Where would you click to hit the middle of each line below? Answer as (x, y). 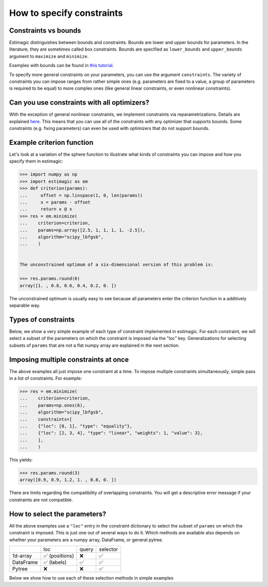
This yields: (21, 460)
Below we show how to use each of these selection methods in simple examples (91, 578)
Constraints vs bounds (45, 31)
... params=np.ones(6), (52, 405)
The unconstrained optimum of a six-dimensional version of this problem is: (116, 265)
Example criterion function (51, 142)
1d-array (22, 556)
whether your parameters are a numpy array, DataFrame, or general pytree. (86, 540)
